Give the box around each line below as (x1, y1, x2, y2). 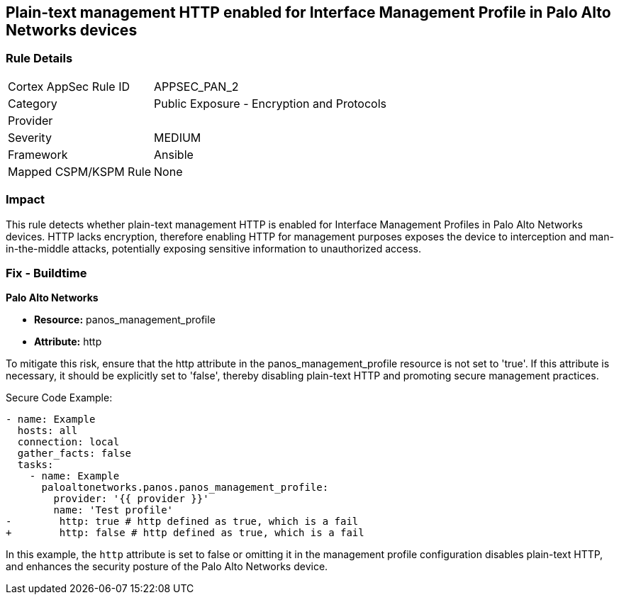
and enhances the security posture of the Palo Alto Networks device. (6, 560, 328, 573)
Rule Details (6, 51, 73, 66)
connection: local (17, 436, 120, 448)
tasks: (17, 459, 54, 471)
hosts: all (17, 425, 78, 437)
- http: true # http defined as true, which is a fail (6, 516, 359, 528)
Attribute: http (34, 335, 102, 348)
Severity (8, 130, 52, 145)
